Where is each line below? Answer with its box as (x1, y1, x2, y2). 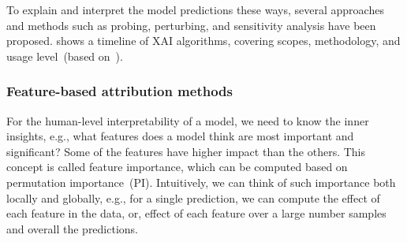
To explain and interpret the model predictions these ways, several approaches (6, 2, 384, 17)
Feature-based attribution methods (6, 81, 233, 101)
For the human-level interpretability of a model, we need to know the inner (6, 112, 369, 128)
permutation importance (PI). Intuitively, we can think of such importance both (6, 173, 396, 190)
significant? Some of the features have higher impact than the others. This (6, 143, 366, 159)
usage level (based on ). (6, 47, 123, 64)
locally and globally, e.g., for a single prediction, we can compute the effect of (6, 189, 380, 206)
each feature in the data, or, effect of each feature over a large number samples (6, 205, 386, 222)
